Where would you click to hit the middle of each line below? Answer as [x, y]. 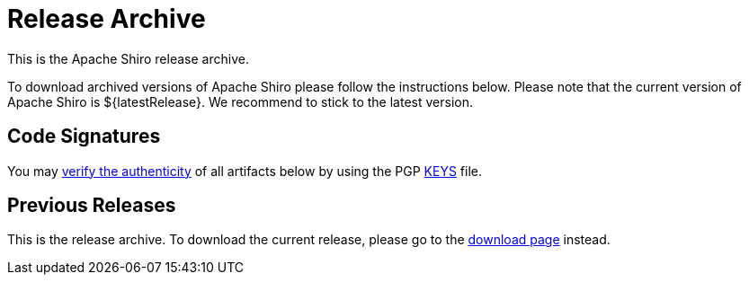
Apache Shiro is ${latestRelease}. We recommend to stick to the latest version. [240, 101]
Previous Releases [92, 206]
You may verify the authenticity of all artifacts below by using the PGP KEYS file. [245, 171]
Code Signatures [84, 137]
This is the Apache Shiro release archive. [128, 58]
